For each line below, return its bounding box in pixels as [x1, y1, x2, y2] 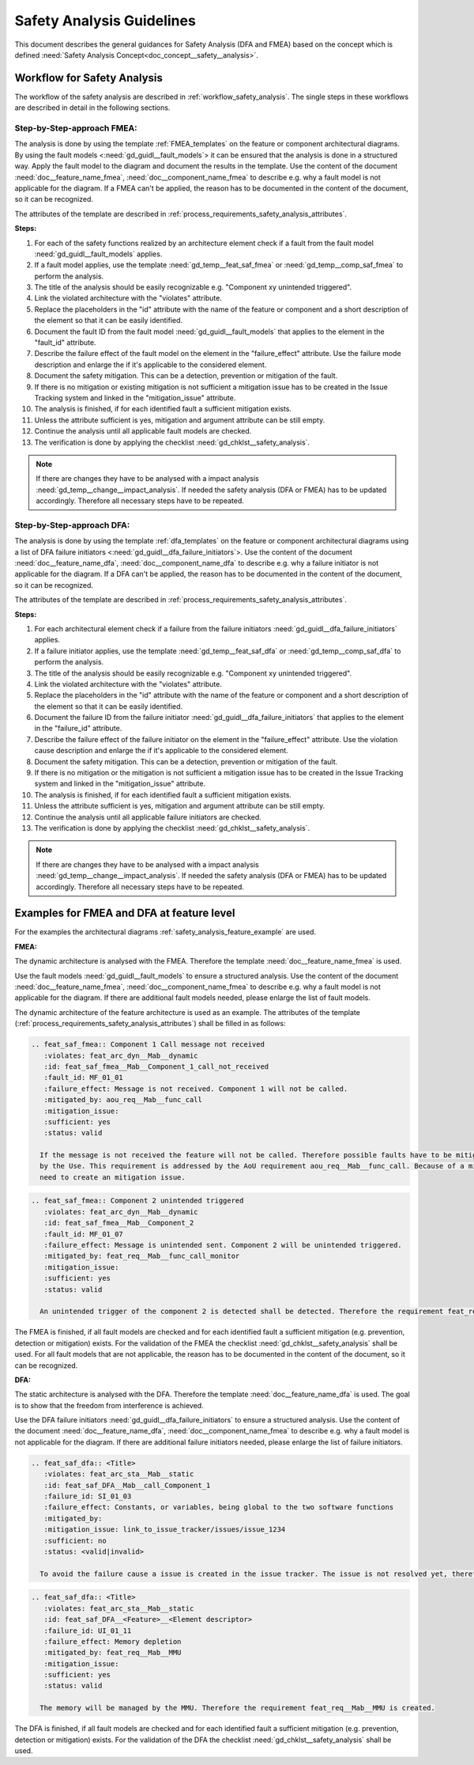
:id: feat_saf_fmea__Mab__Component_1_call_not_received [43, 1062, 269, 1071]
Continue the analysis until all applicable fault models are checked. [34, 426, 252, 436]
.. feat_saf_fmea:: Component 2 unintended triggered [31, 1196, 244, 1206]
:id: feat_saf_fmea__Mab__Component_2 [43, 1218, 194, 1228]
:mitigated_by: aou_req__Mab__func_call [43, 1096, 203, 1104]
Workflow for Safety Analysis [14, 71, 164, 85]
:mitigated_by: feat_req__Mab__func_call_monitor [43, 1252, 240, 1261]
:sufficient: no [43, 1536, 107, 1545]
